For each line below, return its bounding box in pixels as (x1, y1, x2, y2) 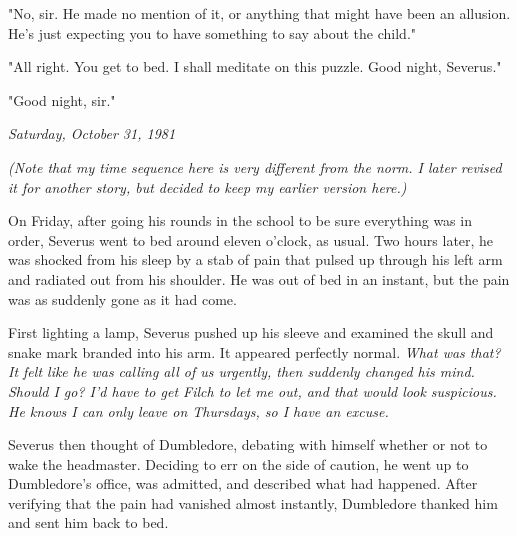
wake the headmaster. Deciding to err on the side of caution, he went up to (8, 453, 469, 474)
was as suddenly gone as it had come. (8, 288, 237, 309)
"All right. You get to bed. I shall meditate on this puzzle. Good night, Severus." (8, 56, 502, 77)
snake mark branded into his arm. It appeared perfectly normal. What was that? (8, 341, 501, 362)
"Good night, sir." (8, 89, 116, 110)
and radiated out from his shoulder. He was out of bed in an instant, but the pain (8, 268, 510, 289)
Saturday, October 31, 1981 (8, 123, 176, 144)
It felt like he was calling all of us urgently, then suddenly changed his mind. (8, 361, 475, 382)
